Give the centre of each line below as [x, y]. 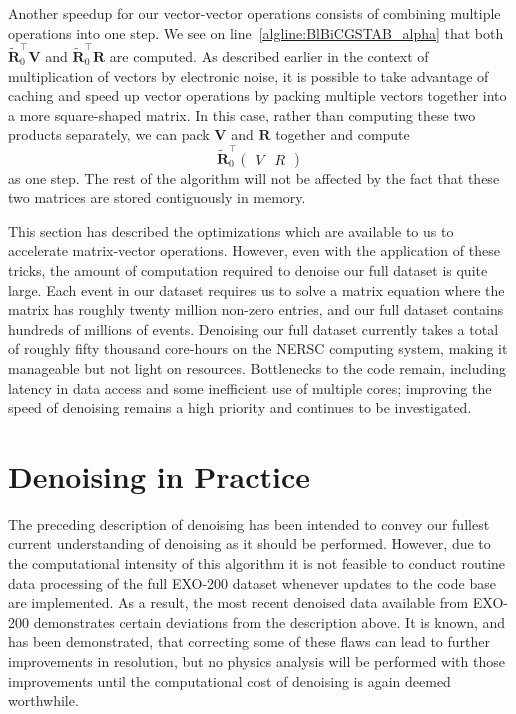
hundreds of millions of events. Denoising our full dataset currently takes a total [253, 328]
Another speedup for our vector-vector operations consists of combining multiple [254, 13]
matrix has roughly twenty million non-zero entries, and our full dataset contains [256, 309]
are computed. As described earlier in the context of [269, 55]
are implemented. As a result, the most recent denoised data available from [238, 602]
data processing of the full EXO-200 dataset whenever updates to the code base [252, 582]
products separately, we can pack [109, 134]
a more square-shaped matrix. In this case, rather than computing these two [242, 114]
